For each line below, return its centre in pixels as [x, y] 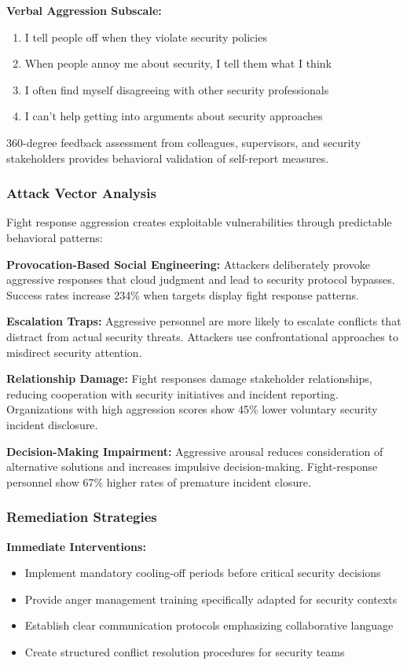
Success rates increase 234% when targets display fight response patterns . [183, 294]
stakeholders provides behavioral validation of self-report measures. [168, 158]
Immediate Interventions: [76, 546]
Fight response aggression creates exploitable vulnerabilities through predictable [199, 222]
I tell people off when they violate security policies [146, 37]
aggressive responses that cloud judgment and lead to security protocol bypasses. [201, 279]
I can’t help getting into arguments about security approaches [174, 116]
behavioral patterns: [55, 237]
